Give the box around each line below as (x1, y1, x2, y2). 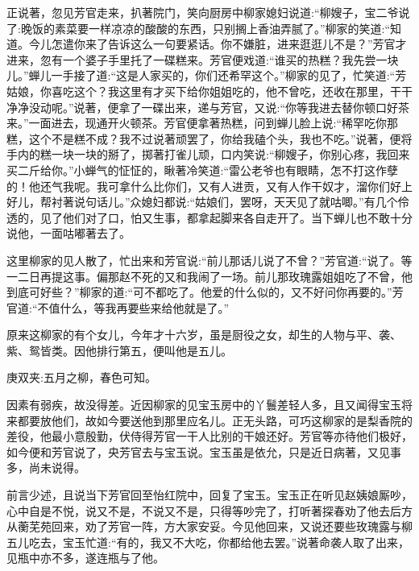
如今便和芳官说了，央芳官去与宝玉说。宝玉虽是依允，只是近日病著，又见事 (6, 443, 401, 460)
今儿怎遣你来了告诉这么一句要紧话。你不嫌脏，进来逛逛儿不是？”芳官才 (28, 35, 407, 52)
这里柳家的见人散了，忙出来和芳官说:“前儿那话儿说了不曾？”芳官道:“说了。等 (6, 251, 413, 268)
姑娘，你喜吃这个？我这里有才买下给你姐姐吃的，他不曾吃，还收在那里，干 (6, 82, 401, 99)
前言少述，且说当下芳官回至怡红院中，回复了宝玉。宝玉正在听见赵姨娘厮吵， (6, 486, 413, 503)
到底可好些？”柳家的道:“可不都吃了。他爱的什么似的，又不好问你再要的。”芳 (6, 283, 404, 300)
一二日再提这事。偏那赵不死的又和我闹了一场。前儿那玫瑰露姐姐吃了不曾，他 (6, 267, 413, 284)
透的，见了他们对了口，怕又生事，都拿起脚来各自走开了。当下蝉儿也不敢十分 (6, 209, 413, 226)
